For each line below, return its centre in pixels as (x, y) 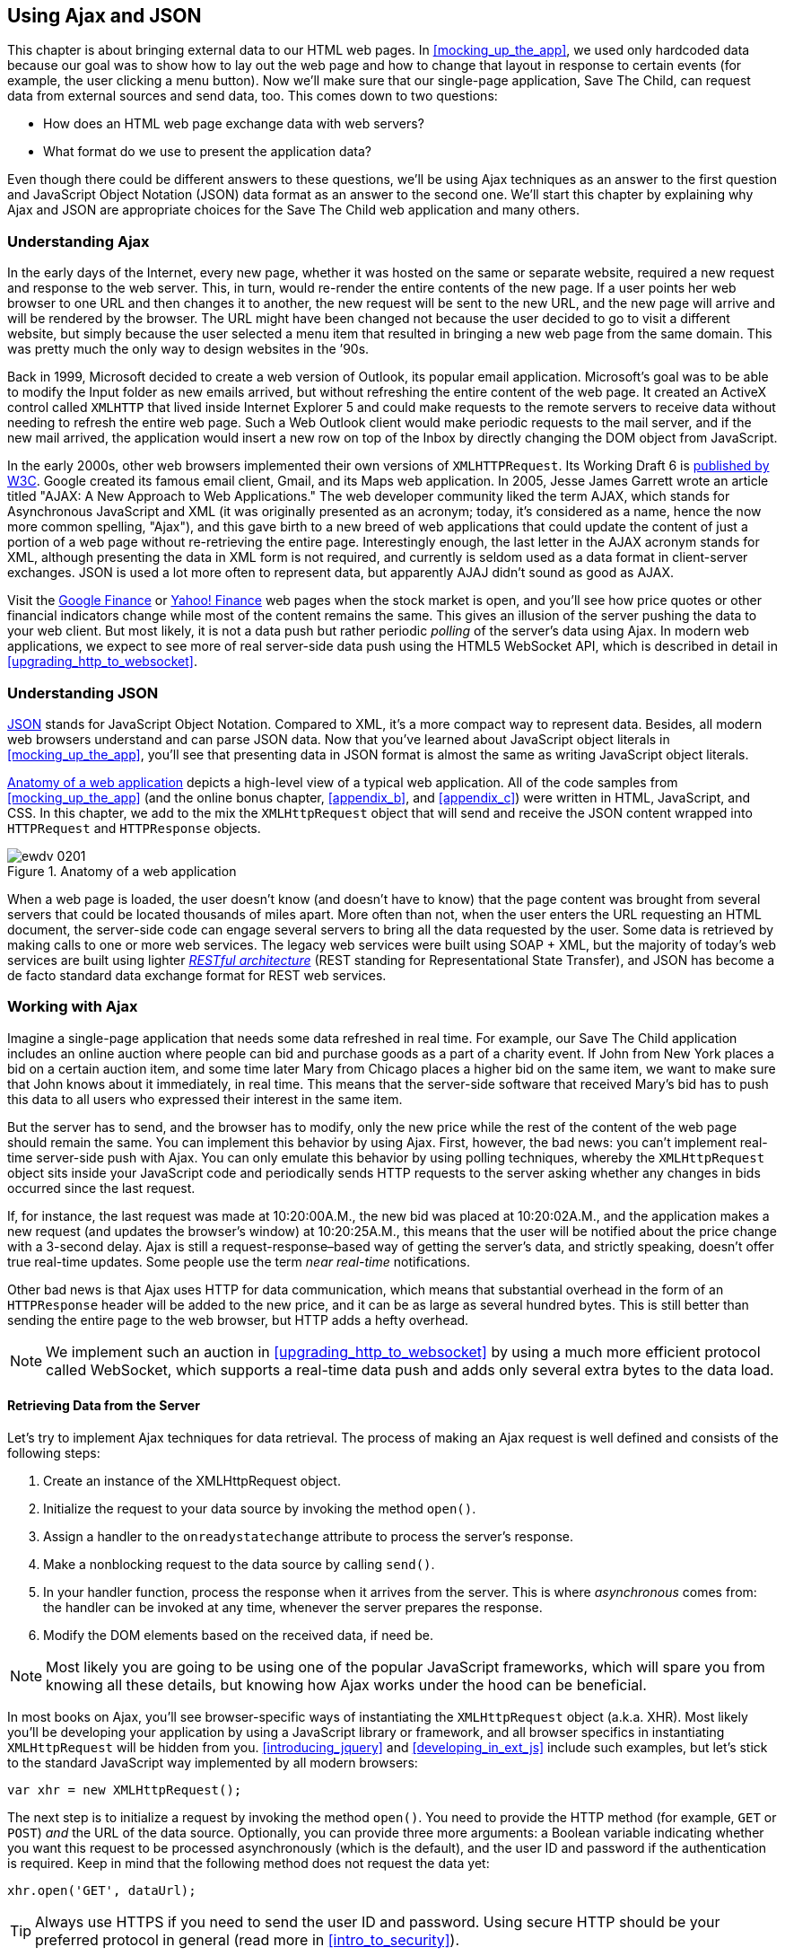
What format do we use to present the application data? (208, 152)
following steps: (54, 1452)
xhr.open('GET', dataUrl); (102, 1890)
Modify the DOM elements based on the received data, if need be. (239, 1635)
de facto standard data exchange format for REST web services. (197, 975)
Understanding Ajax (78, 241)
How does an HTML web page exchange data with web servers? (234, 124)
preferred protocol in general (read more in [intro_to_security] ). (248, 1939)
